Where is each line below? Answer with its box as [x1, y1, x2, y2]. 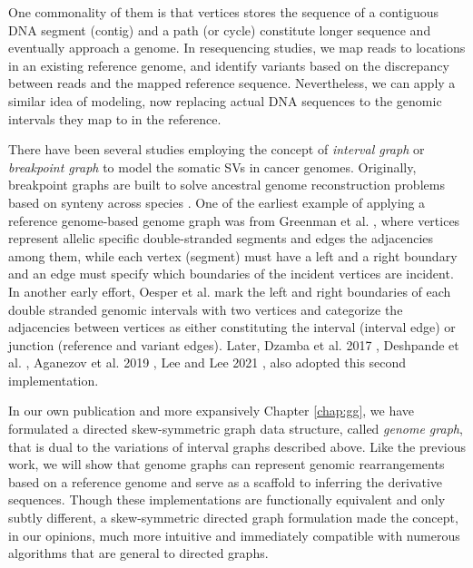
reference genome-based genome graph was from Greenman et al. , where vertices [8, 211, 460, 230]
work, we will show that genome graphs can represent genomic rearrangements [8, 455, 445, 474]
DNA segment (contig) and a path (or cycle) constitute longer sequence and [8, 20, 431, 39]
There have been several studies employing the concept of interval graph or [8, 140, 425, 159]
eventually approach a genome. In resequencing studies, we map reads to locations [8, 38, 466, 57]
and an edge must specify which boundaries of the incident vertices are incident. [8, 264, 454, 283]
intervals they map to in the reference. [8, 109, 222, 128]
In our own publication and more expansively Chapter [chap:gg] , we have [8, 401, 415, 420]
